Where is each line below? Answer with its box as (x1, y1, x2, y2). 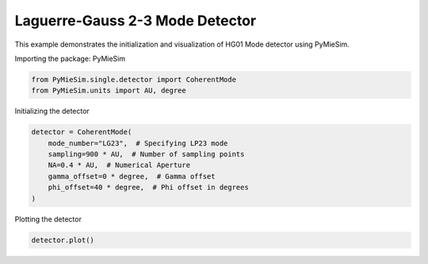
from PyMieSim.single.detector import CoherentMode (31, 75, 237, 84)
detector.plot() (31, 236, 95, 244)
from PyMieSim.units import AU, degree (31, 86, 186, 95)
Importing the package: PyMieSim (14, 54, 126, 63)
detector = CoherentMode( (31, 127, 132, 137)
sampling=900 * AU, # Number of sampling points (48, 150, 245, 159)
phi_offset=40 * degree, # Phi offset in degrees (48, 183, 249, 192)
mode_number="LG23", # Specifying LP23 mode (48, 138, 228, 148)
